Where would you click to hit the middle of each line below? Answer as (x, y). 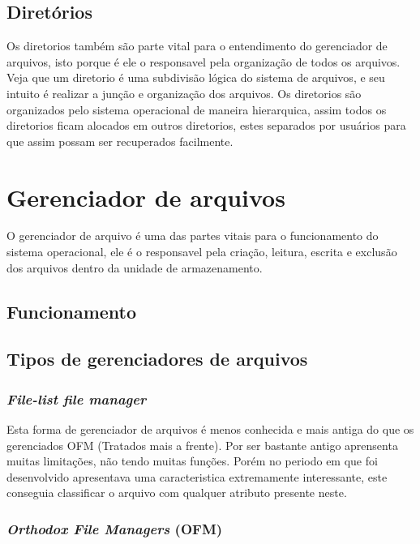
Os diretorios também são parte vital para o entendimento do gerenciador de (197, 46)
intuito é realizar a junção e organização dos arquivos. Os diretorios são (184, 93)
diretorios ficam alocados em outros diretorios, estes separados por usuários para (206, 125)
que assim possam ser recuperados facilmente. (120, 141)
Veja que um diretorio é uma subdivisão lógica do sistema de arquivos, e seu (196, 77)
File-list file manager (77, 398)
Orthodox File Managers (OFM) (115, 528)
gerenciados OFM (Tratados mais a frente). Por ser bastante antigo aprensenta (202, 445)
